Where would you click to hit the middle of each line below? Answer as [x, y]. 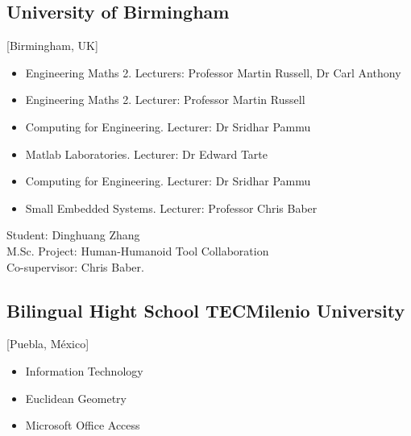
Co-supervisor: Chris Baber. [75, 266]
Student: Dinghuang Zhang [73, 235]
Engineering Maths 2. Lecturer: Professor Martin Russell [165, 100]
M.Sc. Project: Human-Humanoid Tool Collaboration [138, 250]
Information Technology [84, 370]
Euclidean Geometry [76, 398]
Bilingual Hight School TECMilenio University [206, 310]
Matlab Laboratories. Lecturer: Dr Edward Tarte [147, 154]
